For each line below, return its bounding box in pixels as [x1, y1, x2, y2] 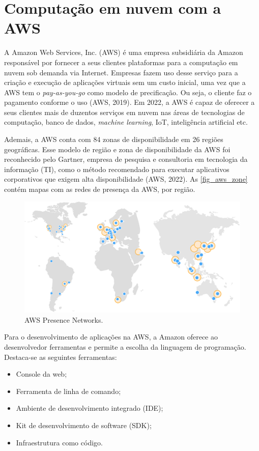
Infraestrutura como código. [16, 437, 103, 447]
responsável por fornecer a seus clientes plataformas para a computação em [4, 57, 238, 67]
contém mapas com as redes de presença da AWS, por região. [4, 184, 195, 194]
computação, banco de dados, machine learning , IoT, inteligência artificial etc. [4, 117, 248, 127]
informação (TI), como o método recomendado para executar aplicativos [4, 163, 229, 174]
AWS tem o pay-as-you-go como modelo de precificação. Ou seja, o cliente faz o [4, 87, 252, 97]
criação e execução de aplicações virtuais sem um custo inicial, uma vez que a [4, 77, 246, 88]
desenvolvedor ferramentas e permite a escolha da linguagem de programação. [4, 342, 246, 352]
